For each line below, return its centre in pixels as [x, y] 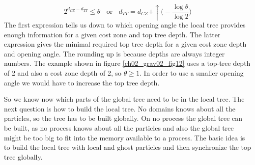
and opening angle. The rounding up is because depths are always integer [114, 53]
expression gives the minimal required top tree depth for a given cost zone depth [125, 44]
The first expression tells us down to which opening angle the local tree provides [125, 24]
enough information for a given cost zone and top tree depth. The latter [112, 34]
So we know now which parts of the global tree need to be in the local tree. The [124, 99]
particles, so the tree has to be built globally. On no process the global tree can [123, 118]
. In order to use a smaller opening [191, 72]
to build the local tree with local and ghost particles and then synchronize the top [127, 147]
